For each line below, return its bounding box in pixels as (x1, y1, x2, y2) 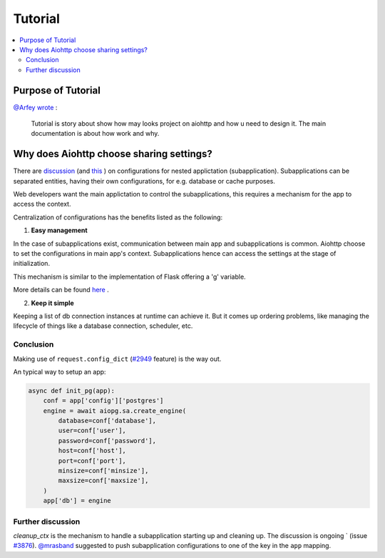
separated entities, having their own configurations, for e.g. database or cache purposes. (13, 176, 276, 185)
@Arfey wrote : (13, 103, 58, 111)
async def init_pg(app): (28, 387, 115, 394)
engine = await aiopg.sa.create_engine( (43, 407, 187, 414)
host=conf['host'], (58, 447, 126, 455)
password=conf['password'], (58, 437, 157, 444)
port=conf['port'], (58, 457, 126, 464)
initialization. (13, 259, 50, 268)
